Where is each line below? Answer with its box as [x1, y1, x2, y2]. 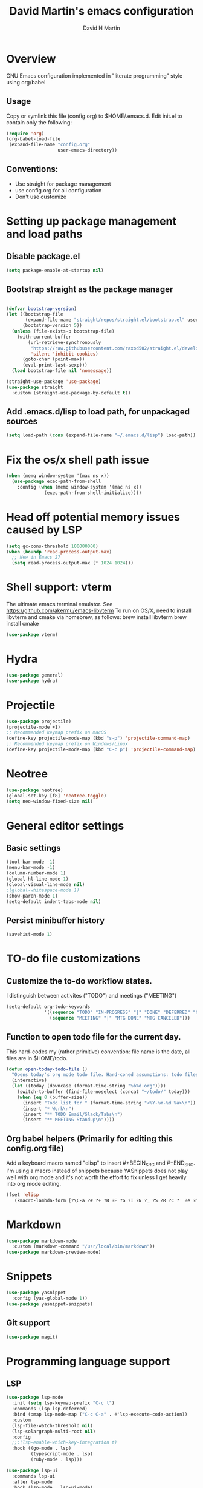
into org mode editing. [6, 1180, 62, 1187]
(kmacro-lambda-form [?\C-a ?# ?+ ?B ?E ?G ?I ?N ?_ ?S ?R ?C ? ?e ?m [14, 1197, 199, 1203]
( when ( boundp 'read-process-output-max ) [6, 549, 112, 555]
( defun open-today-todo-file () [6, 1066, 88, 1072]
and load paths [6, 228, 83, 241]
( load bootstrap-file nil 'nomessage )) [11, 368, 112, 374]
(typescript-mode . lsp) [30, 1451, 94, 1457]
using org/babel [6, 78, 46, 86]
